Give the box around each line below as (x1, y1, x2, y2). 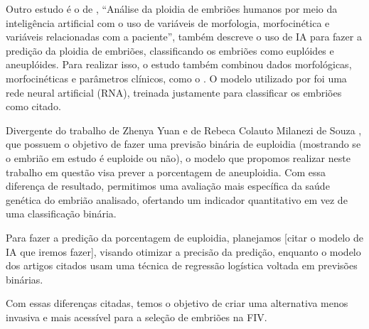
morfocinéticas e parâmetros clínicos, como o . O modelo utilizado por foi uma (6, 70, 347, 85)
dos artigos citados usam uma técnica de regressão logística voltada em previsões (6, 258, 358, 273)
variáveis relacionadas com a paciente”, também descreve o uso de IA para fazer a (6, 29, 362, 44)
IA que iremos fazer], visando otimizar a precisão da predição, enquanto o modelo (6, 244, 361, 259)
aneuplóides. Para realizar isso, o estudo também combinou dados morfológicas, (6, 57, 352, 72)
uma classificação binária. (6, 206, 117, 221)
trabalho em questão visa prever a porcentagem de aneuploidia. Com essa (6, 164, 326, 179)
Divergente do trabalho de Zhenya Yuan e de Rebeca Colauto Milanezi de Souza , (6, 122, 362, 137)
